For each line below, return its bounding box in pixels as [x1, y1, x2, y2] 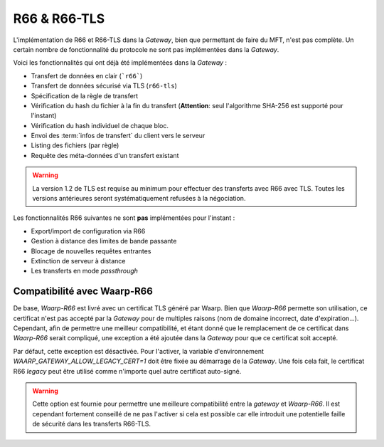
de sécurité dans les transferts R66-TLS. [32, 420, 151, 428]
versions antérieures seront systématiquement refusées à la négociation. [32, 194, 246, 203]
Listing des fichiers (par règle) [31, 141, 119, 149]
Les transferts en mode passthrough [31, 267, 139, 275]
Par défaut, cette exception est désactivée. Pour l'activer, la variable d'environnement [13, 347, 265, 355]
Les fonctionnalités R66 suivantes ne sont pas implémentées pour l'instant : [13, 214, 235, 222]
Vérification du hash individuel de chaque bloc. [31, 121, 169, 130]
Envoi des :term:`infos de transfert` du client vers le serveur [31, 132, 206, 140]
